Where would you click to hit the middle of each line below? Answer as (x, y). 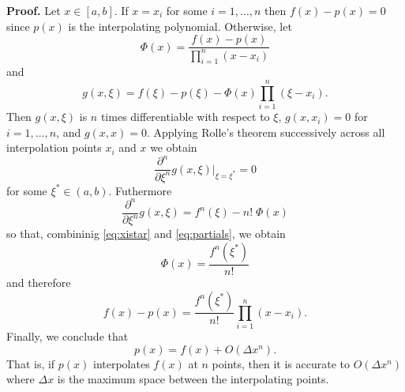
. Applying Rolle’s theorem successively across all (266, 132)
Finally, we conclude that (67, 336)
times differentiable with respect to (185, 117)
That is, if (31, 363)
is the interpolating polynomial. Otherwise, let (180, 26)
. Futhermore (140, 190)
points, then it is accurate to (281, 363)
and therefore (39, 282)
